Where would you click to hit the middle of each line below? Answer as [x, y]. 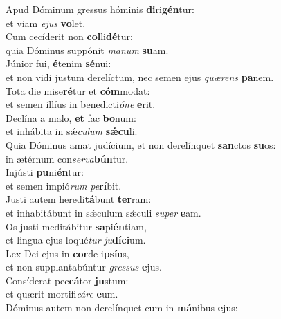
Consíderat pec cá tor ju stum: [67, 280]
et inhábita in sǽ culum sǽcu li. [72, 131]
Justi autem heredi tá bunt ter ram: [79, 199]
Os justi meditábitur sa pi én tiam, [76, 226]
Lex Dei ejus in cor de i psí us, [67, 253]
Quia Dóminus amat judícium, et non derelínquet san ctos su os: [141, 144]
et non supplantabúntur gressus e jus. [84, 267]
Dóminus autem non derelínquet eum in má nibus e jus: [122, 308]
